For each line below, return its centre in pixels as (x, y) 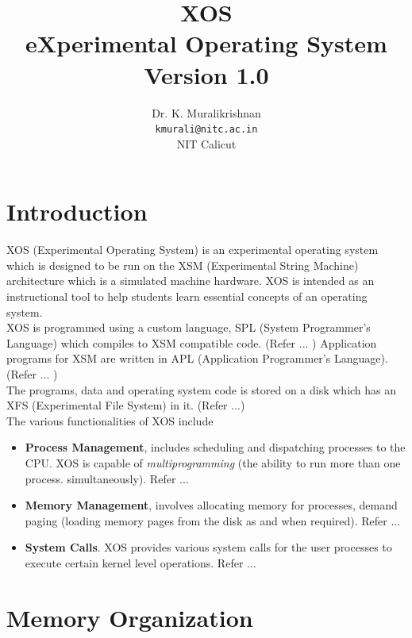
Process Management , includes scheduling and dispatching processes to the (215, 447)
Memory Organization (130, 617)
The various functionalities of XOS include (110, 420)
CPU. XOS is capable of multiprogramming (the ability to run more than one (213, 463)
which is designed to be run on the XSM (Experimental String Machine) (183, 265)
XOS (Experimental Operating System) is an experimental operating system (193, 250)
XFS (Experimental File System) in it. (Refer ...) (126, 405)
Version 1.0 (206, 74)
